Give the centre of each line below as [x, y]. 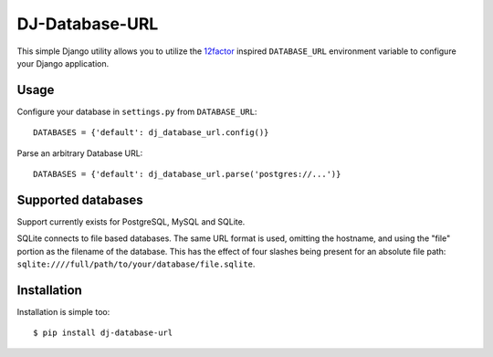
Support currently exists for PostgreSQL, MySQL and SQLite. [131, 221]
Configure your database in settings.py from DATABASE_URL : [137, 111]
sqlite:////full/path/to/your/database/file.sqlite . [136, 264]
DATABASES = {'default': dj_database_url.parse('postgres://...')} [187, 174]
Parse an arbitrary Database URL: [80, 153]
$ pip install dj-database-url [103, 333]
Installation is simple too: [63, 312]
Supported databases [80, 199]
